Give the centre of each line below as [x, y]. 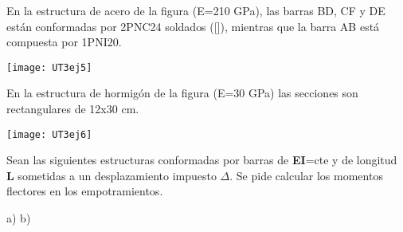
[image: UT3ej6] [49, 134]
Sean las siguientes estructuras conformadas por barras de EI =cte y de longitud [202, 160]
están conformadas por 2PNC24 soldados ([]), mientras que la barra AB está [193, 26]
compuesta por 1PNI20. [64, 42]
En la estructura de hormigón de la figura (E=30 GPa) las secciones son [182, 93]
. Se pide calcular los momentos [306, 175]
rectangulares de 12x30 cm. [73, 109]
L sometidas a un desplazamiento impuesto [112, 175]
